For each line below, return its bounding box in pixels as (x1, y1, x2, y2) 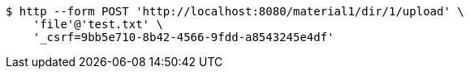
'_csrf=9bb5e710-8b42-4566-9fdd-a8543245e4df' (32, 31, 334, 44)
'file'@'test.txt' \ (32, 18, 163, 31)
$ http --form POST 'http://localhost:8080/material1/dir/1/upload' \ (6, 5, 464, 18)
